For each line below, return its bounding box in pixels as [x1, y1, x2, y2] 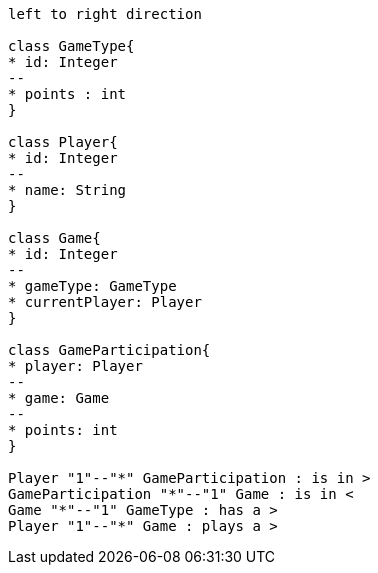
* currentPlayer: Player [8, 294, 202, 310]
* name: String [8, 182, 127, 198]
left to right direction [8, 6, 202, 22]
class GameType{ [8, 38, 135, 54]
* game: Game [8, 390, 110, 406]
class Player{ [8, 134, 118, 150]
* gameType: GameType [8, 278, 177, 294]
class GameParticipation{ [8, 342, 211, 358]
